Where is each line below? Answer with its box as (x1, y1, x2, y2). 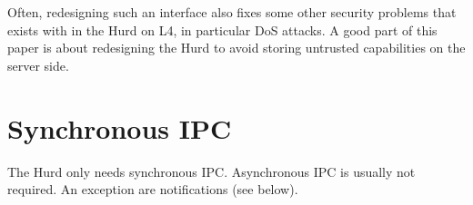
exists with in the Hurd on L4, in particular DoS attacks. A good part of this (7, 20, 438, 39)
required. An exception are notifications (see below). (7, 180, 298, 199)
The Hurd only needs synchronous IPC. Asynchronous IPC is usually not (7, 161, 416, 181)
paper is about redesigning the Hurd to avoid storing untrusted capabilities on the (7, 38, 466, 57)
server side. (7, 55, 69, 74)
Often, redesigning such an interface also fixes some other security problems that (7, 3, 457, 21)
